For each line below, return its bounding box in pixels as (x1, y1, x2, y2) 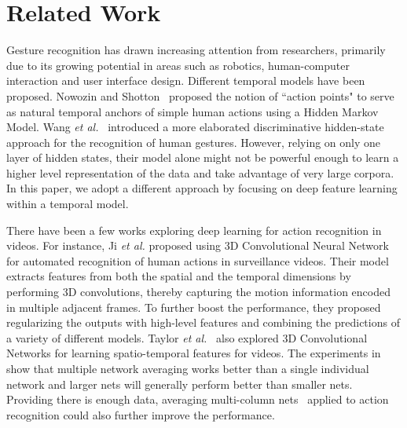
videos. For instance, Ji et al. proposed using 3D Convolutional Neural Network (6, 237, 389, 254)
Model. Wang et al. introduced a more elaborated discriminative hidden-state (6, 119, 384, 135)
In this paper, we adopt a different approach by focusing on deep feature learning (6, 180, 398, 196)
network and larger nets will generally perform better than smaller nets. (6, 375, 353, 392)
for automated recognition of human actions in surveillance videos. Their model (6, 252, 389, 269)
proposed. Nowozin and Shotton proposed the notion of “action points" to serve (6, 87, 394, 104)
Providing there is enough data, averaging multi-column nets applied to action (6, 391, 389, 408)
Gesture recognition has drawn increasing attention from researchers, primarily (6, 42, 386, 58)
